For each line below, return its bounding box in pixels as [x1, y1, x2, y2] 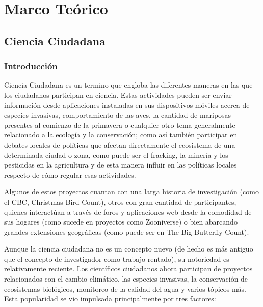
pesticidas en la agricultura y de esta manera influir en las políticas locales [4, 159, 237, 170]
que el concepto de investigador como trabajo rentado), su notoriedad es [4, 253, 229, 264]
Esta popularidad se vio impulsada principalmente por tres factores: [4, 293, 216, 304]
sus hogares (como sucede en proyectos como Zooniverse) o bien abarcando [4, 216, 238, 227]
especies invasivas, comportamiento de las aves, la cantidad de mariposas [4, 109, 231, 120]
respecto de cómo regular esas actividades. [4, 169, 136, 180]
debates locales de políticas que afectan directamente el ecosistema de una [4, 139, 235, 150]
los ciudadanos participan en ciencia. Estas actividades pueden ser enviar [4, 89, 232, 100]
